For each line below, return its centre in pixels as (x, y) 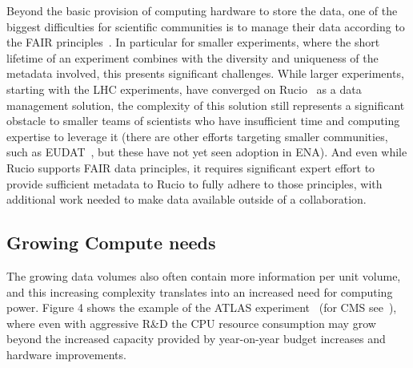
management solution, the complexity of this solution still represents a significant (206, 105)
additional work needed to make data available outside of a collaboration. (186, 199)
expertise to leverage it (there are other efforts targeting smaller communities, (197, 136)
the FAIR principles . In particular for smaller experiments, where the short (193, 42)
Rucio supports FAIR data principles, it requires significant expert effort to (191, 167)
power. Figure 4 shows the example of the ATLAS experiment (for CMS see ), (202, 307)
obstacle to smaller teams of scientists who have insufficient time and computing (203, 121)
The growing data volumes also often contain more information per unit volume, (204, 275)
